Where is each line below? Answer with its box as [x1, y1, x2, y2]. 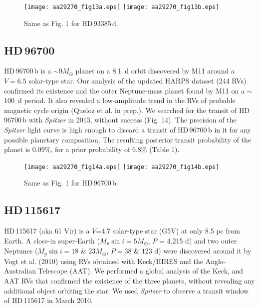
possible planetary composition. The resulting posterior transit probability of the [4, 134, 252, 144]
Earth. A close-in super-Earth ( [4, 235, 100, 245]
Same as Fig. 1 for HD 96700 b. [24, 177, 118, 188]
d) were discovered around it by [154, 245, 252, 256]
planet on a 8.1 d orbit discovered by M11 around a [75, 65, 235, 76]
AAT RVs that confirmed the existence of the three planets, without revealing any [4, 275, 255, 285]
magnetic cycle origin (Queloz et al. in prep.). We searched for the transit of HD [4, 104, 250, 115]
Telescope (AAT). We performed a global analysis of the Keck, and [38, 265, 244, 276]
